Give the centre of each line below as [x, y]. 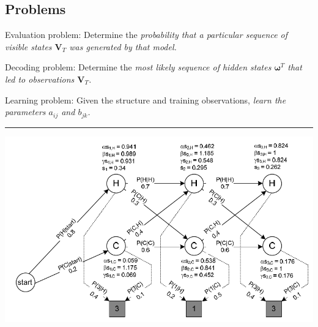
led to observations [40, 79]
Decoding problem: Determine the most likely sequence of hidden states [138, 67]
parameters [25, 112]
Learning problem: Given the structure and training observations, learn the [146, 100]
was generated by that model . [123, 46]
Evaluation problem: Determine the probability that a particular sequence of [146, 35]
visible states [28, 46]
